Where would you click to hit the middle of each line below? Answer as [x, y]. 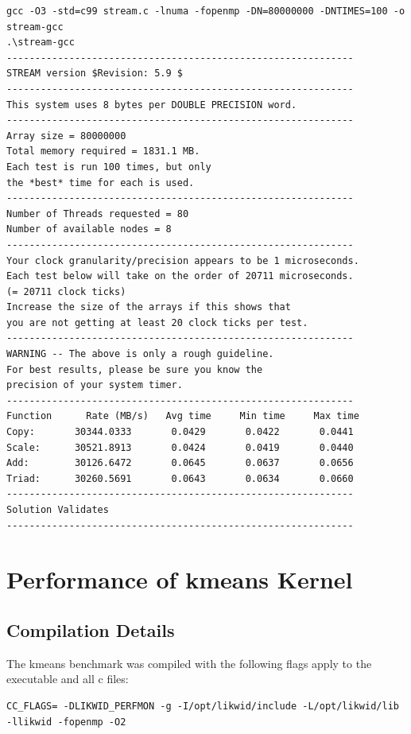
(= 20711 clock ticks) [66, 291]
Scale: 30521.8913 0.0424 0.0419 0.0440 [180, 447]
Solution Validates [58, 510]
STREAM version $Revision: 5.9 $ [95, 74]
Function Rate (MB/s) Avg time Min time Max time [183, 416]
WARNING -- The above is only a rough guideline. [140, 354]
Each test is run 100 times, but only [109, 167]
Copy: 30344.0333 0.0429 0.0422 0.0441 [180, 432]
